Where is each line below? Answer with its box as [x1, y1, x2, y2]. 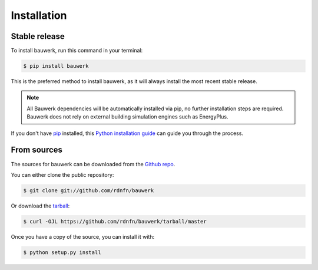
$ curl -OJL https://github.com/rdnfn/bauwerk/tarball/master [23, 218, 207, 225]
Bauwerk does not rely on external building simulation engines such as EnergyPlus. [26, 113, 229, 120]
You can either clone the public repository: [11, 171, 114, 178]
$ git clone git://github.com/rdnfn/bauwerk [23, 187, 154, 194]
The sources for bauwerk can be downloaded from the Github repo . [11, 160, 175, 167]
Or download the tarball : [11, 202, 70, 209]
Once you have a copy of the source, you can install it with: [11, 233, 155, 240]
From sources [11, 145, 63, 155]
